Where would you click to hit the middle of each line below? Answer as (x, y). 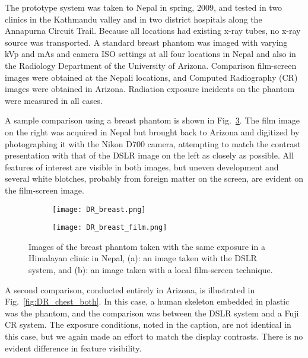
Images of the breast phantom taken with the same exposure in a (147, 246)
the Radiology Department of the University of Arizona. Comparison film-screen (151, 65)
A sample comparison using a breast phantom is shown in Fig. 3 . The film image (152, 120)
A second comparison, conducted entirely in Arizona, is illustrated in (130, 289)
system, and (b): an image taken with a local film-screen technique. (151, 270)
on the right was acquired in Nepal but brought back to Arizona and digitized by (152, 132)
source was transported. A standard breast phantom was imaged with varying (146, 42)
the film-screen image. (45, 190)
